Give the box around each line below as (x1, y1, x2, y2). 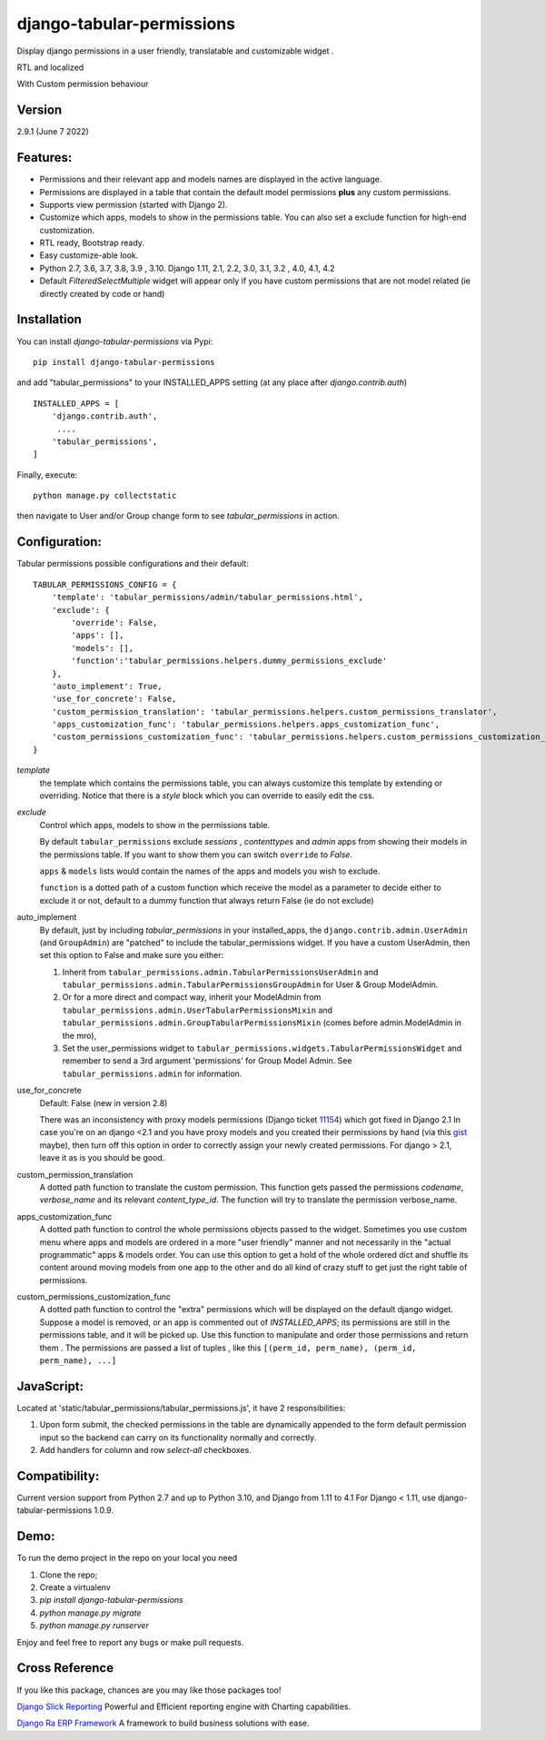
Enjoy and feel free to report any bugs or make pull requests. (16, 1636, 244, 1647)
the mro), (62, 1030, 97, 1041)
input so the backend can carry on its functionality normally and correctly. (39, 1431, 317, 1443)
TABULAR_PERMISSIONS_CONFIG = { (33, 579, 177, 589)
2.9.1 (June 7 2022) (16, 126, 90, 137)
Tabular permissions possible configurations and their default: (16, 559, 249, 569)
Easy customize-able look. (39, 250, 139, 261)
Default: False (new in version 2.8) (39, 1097, 168, 1108)
